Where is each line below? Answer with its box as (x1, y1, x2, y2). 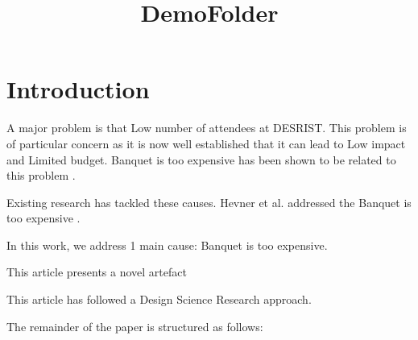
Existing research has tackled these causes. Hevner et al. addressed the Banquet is (6, 193, 412, 210)
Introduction (6, 73, 150, 106)
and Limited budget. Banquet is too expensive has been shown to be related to (6, 151, 396, 168)
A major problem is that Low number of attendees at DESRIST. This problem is (6, 119, 407, 136)
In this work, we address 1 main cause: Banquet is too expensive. (6, 236, 328, 253)
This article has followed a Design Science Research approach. (6, 291, 312, 308)
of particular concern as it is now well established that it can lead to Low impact (6, 135, 406, 151)
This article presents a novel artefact (6, 263, 187, 280)
